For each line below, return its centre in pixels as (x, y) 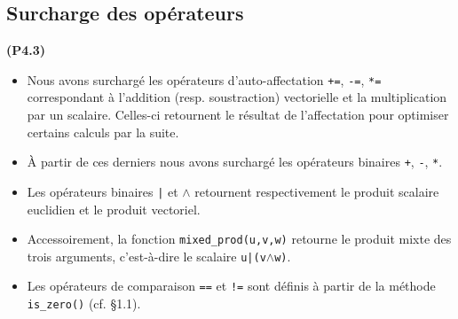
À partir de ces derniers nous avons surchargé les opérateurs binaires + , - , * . (235, 162)
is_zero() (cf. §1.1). (84, 303)
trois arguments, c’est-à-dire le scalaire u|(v (146, 256)
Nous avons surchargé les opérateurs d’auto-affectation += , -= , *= (204, 79)
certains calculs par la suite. (103, 132)
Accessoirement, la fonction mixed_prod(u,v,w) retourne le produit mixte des (239, 239)
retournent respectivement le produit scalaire (317, 191)
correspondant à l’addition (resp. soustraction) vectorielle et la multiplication (237, 97)
